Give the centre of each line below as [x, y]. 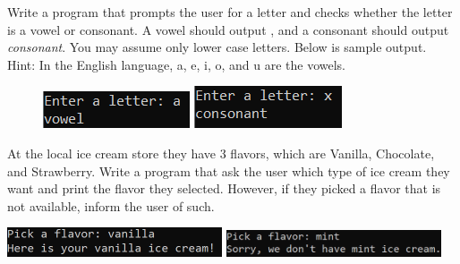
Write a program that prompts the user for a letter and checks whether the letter [230, 12]
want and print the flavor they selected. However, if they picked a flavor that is [224, 188]
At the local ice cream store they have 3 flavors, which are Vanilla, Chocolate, [221, 153]
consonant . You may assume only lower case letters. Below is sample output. [217, 47]
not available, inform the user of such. [111, 205]
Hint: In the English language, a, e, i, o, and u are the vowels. [176, 64]
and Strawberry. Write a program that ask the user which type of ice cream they [229, 170]
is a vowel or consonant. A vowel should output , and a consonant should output [228, 29]
